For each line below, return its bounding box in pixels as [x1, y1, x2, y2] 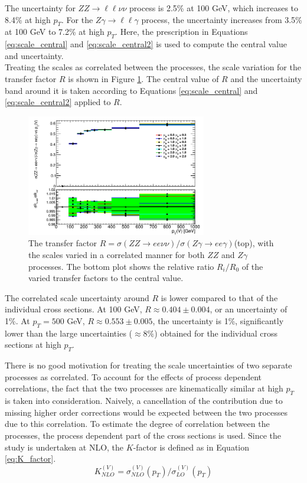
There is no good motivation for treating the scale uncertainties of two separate [5, 359, 292, 371]
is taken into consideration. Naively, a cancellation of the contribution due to [5, 394, 283, 407]
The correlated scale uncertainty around [5, 291, 149, 303]
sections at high [5, 338, 61, 351]
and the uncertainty [230, 72, 302, 84]
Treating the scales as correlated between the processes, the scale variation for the [5, 61, 301, 73]
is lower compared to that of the [161, 291, 278, 303]
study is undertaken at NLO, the [5, 440, 124, 453]
